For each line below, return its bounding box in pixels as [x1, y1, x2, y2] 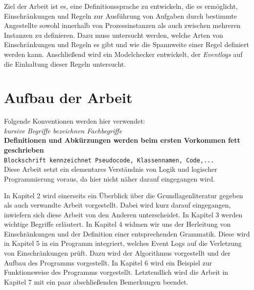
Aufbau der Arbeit [4, 87, 133, 107]
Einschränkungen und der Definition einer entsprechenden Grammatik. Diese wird [4, 228, 250, 238]
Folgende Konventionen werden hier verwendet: [4, 116, 145, 126]
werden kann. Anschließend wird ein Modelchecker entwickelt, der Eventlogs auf [4, 49, 243, 59]
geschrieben [4, 145, 44, 155]
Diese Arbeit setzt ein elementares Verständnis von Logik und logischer [4, 164, 217, 174]
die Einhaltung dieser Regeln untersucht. [4, 58, 126, 69]
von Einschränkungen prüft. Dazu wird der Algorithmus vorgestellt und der [4, 248, 231, 258]
